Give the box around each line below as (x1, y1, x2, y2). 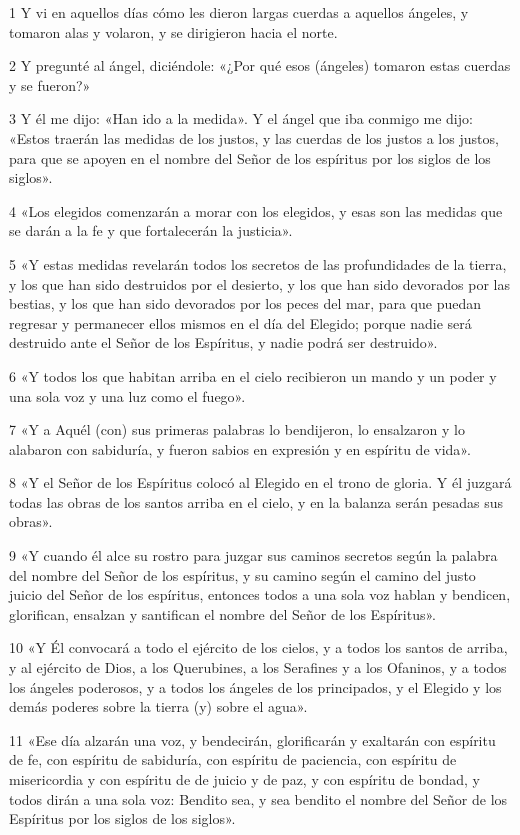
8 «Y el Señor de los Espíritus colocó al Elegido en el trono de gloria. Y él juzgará (9, 472, 512, 493)
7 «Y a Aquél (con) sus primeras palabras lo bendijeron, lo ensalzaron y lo (9, 419, 465, 440)
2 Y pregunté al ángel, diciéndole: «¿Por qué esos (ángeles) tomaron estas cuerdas (9, 55, 511, 76)
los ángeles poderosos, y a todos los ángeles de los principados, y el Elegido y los (9, 676, 502, 697)
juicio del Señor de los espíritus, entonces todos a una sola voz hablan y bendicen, (9, 584, 511, 605)
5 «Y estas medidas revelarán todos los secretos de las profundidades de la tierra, (9, 253, 507, 274)
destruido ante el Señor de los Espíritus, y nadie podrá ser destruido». (9, 332, 438, 353)
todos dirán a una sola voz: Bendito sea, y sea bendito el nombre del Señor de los (9, 788, 508, 809)
